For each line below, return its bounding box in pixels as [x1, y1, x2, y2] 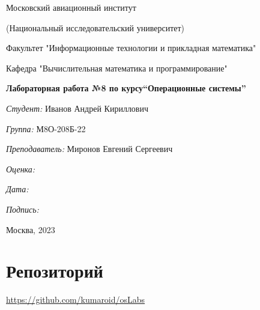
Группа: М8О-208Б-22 [6, 122, 86, 135]
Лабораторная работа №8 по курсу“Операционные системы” [6, 82, 246, 94]
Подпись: [6, 202, 39, 215]
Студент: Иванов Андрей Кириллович [6, 102, 149, 114]
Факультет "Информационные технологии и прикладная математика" [6, 41, 256, 54]
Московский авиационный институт [6, 1, 136, 13]
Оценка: [6, 162, 35, 175]
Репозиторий [6, 258, 103, 283]
